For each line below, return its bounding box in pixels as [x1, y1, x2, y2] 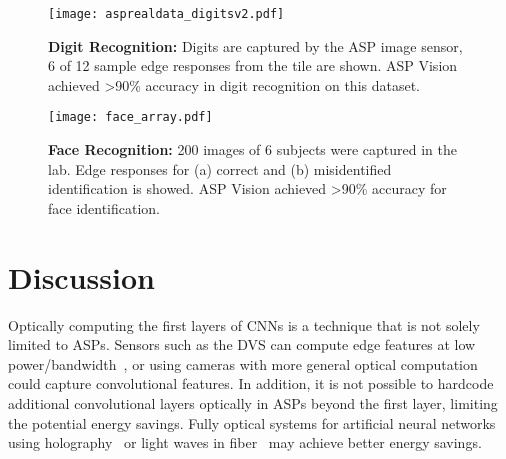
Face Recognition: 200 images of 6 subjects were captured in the [48, 139, 457, 160]
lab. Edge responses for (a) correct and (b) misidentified [48, 158, 392, 179]
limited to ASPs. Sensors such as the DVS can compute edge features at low [8, 334, 476, 355]
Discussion [8, 256, 155, 297]
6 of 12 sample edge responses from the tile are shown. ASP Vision [48, 55, 458, 76]
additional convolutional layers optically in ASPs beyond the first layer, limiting [8, 392, 498, 413]
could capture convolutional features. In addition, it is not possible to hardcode [8, 373, 494, 394]
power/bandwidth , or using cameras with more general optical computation [8, 353, 478, 374]
